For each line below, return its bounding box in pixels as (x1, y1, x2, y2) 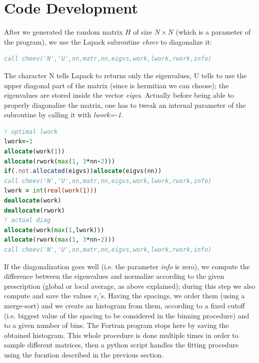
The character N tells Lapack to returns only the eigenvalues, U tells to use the (4, 70, 247, 80)
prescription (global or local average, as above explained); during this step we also (4, 280, 255, 291)
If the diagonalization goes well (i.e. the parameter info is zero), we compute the (4, 261, 250, 271)
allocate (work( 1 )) (4, 148, 65, 155)
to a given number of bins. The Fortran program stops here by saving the (4, 320, 229, 330)
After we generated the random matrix (4, 27, 123, 37)
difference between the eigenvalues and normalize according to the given (4, 271, 224, 281)
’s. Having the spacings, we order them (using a (99, 290, 245, 301)
